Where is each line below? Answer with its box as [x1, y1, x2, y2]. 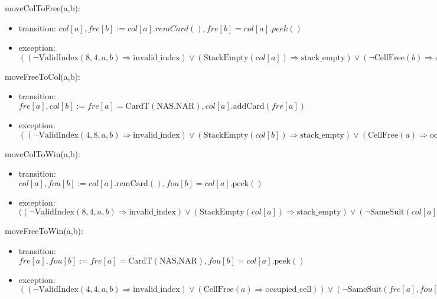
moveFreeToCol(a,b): [5, 70, 80, 82]
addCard [233, 102, 265, 110]
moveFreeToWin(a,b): [5, 225, 83, 237]
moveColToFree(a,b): [5, 2, 80, 14]
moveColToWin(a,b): [5, 147, 80, 160]
